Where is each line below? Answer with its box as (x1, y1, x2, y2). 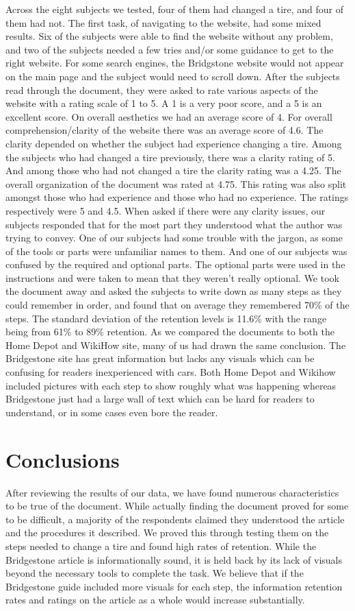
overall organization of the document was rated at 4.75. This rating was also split (5, 176, 347, 191)
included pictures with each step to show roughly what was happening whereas (5, 378, 337, 392)
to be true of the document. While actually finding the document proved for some (5, 499, 349, 513)
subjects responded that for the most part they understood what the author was (5, 217, 343, 231)
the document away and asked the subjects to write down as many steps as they (5, 284, 342, 298)
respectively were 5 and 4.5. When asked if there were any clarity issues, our (5, 203, 326, 217)
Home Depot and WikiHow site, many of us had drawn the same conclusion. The (5, 337, 346, 352)
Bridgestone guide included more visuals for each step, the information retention (5, 579, 343, 593)
